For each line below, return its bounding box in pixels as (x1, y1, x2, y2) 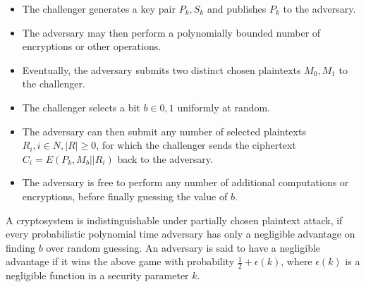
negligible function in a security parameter (6, 268, 189, 283)
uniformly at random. (177, 99, 271, 114)
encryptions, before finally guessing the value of (22, 188, 228, 203)
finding (6, 240, 36, 255)
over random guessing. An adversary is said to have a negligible (46, 240, 321, 255)
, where (281, 254, 312, 269)
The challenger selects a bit (22, 99, 140, 114)
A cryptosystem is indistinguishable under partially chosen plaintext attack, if (6, 212, 343, 227)
